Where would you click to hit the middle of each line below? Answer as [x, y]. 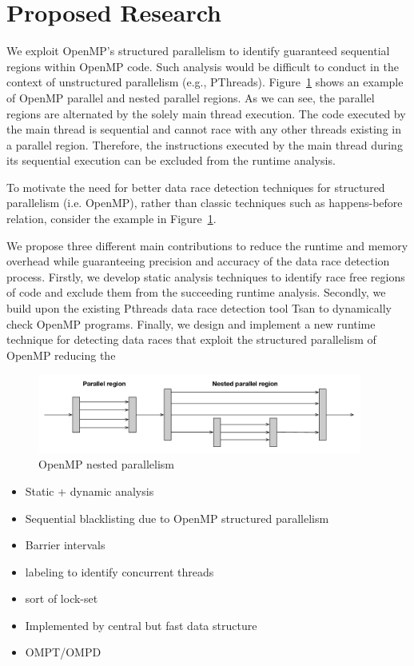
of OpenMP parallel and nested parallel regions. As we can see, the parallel [191, 97]
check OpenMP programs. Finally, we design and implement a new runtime [191, 323]
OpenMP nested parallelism [106, 464]
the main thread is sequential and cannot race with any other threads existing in [204, 129]
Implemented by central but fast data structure [141, 625]
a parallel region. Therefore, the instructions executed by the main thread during [205, 144]
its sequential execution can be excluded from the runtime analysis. [171, 160]
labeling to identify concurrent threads [119, 571]
